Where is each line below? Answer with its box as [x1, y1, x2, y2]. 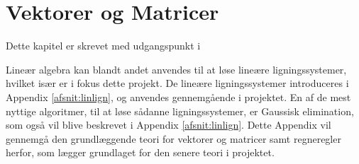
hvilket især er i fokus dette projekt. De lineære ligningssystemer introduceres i [6, 76, 349, 90]
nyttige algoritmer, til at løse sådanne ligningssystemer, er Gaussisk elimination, [6, 103, 354, 118]
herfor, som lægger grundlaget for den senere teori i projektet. [6, 145, 275, 160]
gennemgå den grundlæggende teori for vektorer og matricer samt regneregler [6, 131, 341, 146]
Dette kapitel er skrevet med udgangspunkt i [6, 38, 201, 53]
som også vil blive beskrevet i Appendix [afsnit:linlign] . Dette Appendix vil [6, 117, 331, 132]
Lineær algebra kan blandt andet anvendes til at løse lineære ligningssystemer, [6, 61, 347, 76]
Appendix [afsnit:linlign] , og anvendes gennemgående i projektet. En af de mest [6, 89, 351, 104]
